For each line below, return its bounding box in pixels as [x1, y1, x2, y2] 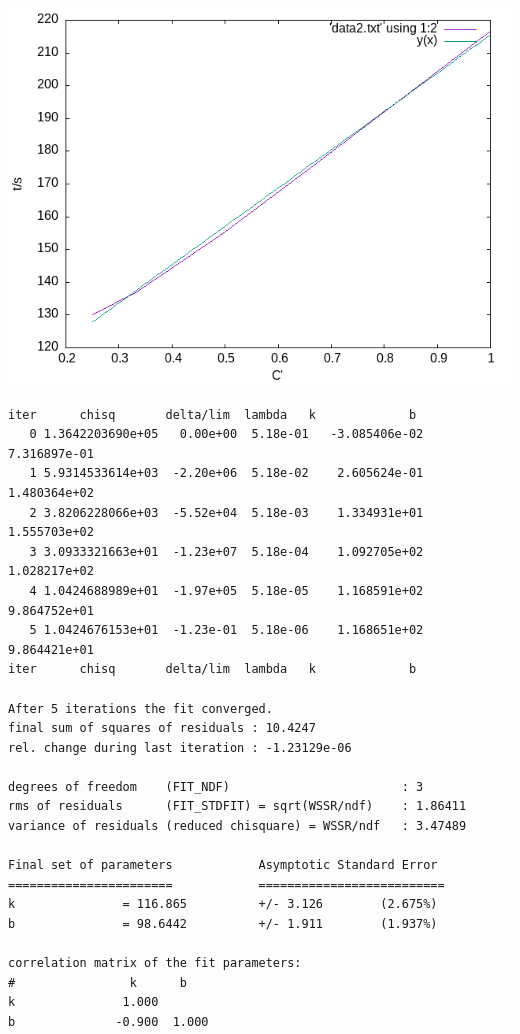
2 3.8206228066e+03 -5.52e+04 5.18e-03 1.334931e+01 [29, 505, 424, 520]
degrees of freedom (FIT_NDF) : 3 [8, 779, 424, 794]
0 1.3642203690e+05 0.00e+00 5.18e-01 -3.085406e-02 [29, 427, 424, 442]
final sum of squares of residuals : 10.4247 [8, 721, 316, 736]
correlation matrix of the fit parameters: [8, 956, 302, 971]
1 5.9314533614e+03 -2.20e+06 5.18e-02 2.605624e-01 [29, 466, 424, 481]
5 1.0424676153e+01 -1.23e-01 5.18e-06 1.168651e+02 [29, 623, 424, 638]
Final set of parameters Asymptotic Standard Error [8, 858, 438, 873]
